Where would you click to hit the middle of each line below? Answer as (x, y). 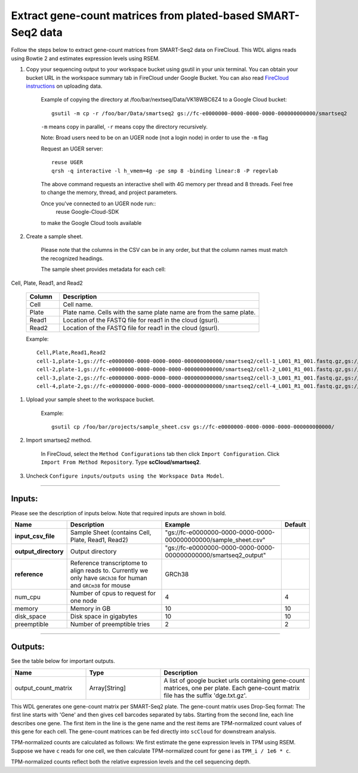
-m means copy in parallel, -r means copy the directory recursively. (124, 127)
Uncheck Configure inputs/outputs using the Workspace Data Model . (125, 476)
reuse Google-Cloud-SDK (87, 212)
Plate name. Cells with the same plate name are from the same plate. (159, 312)
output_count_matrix (44, 688)
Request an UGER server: (72, 149)
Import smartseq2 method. (59, 440)
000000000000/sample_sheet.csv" (215, 540)
